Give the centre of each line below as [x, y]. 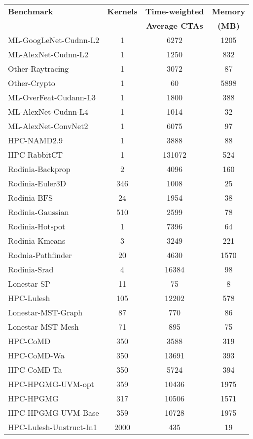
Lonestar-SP [29, 284]
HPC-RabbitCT [36, 154]
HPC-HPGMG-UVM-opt [51, 384]
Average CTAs [175, 25]
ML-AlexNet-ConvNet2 [48, 126]
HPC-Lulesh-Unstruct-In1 [53, 427]
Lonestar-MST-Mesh [43, 327]
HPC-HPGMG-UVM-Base [54, 413]
